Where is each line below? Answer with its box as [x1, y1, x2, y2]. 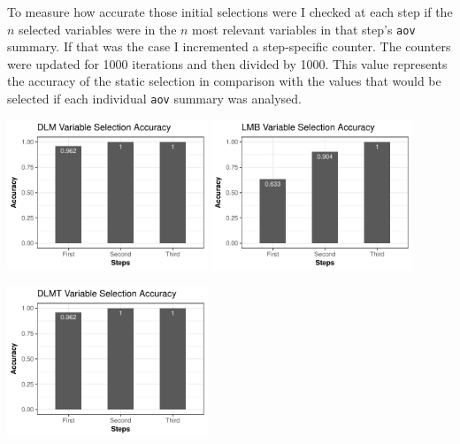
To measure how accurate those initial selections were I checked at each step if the [7, 3, 453, 20]
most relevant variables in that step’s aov [192, 19, 416, 38]
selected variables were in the [19, 19, 177, 38]
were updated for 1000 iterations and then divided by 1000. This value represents [7, 54, 448, 73]
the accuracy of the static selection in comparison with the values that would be [7, 72, 441, 90]
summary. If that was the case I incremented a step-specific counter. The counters [7, 37, 451, 56]
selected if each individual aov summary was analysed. [7, 89, 302, 108]
